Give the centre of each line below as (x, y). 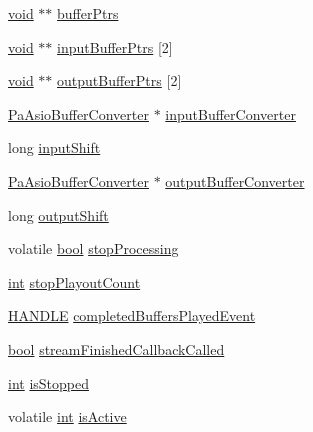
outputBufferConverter (235, 180)
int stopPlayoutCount (74, 281)
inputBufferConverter (230, 113)
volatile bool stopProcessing (93, 248)
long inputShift (54, 147)
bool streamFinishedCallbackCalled (116, 348)
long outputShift (58, 214)
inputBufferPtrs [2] (115, 46)
